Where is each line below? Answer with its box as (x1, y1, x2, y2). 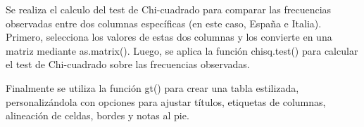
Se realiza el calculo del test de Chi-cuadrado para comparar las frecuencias (6, 2, 332, 16)
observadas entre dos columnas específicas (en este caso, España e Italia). (6, 15, 322, 30)
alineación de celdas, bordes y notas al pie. (6, 108, 189, 123)
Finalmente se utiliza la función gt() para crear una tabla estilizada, (6, 80, 299, 95)
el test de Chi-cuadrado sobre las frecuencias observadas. (6, 57, 250, 72)
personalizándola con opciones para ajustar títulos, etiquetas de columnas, (6, 94, 326, 109)
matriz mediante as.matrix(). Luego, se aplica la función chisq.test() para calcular (6, 43, 358, 58)
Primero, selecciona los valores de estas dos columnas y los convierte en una (6, 29, 332, 44)
